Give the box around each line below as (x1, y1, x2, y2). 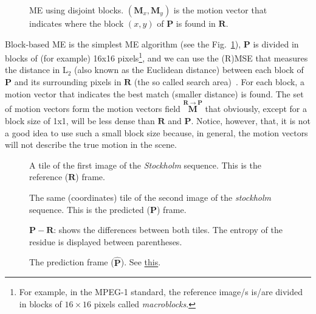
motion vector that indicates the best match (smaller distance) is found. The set (5, 87, 304, 100)
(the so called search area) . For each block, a (134, 75, 304, 88)
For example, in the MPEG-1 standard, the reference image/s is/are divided (19, 285, 303, 298)
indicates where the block (29, 17, 124, 29)
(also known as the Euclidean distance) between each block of (74, 63, 304, 76)
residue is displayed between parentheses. (29, 235, 182, 248)
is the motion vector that (173, 4, 267, 16)
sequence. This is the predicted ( (29, 203, 150, 215)
